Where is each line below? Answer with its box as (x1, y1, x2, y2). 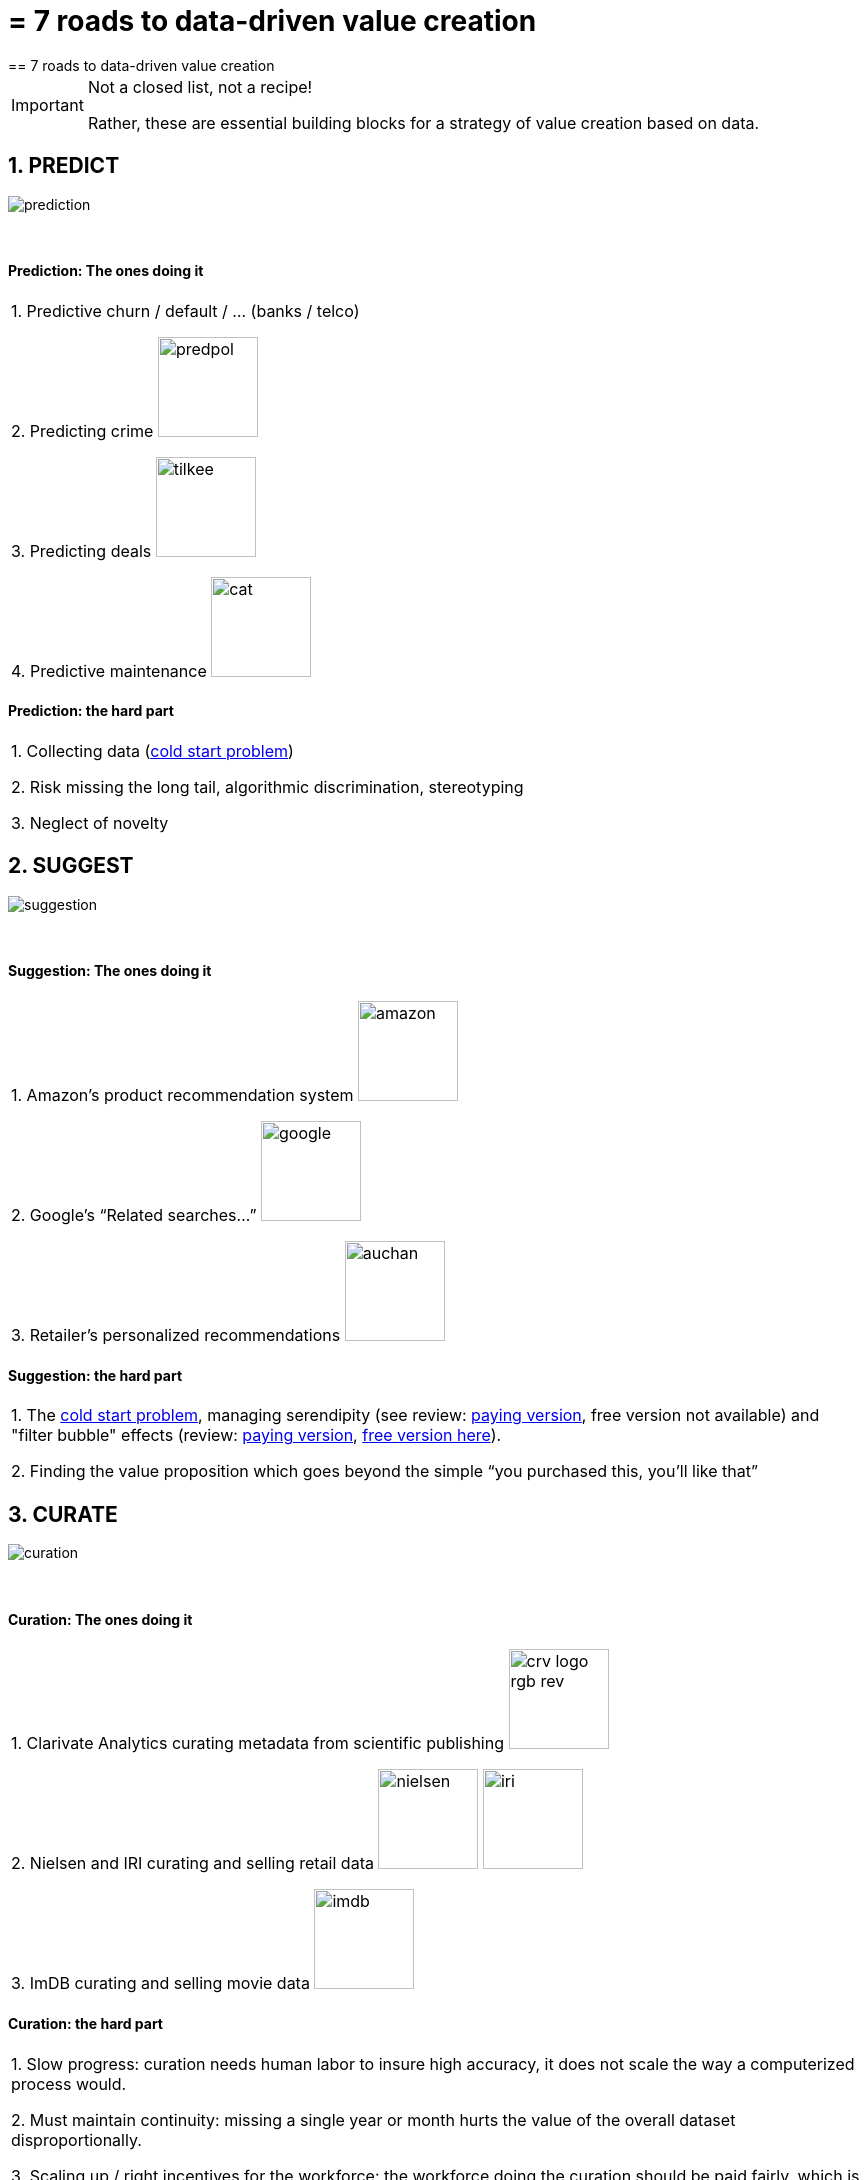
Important (11, 94, 84, 115)
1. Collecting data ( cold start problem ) (11, 741, 294, 762)
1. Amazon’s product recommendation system (11, 1085, 354, 1106)
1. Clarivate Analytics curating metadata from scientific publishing (11, 1733, 505, 1754)
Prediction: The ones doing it (8, 262, 204, 280)
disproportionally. (11, 2129, 142, 2150)
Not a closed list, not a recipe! (87, 76, 313, 97)
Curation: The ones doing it (8, 1610, 193, 1628)
